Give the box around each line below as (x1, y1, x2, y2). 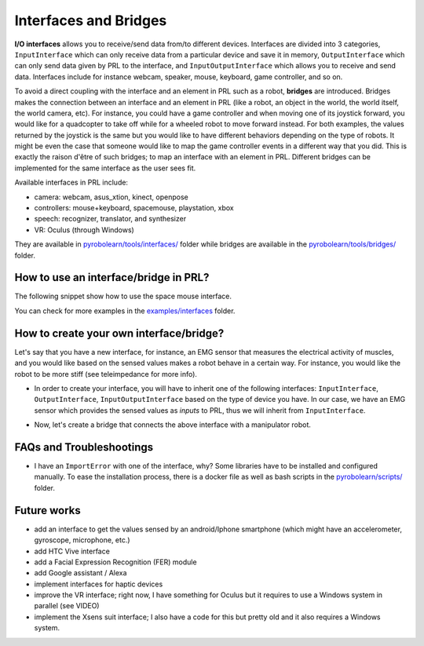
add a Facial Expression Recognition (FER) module (34, 557, 197, 567)
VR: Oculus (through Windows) (34, 224, 135, 235)
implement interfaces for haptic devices (34, 579, 163, 589)
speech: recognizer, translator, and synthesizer (34, 214, 187, 224)
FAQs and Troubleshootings (14, 440, 154, 454)
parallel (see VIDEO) (34, 601, 100, 611)
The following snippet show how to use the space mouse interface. (14, 291, 232, 301)
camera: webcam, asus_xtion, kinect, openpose (34, 192, 188, 202)
